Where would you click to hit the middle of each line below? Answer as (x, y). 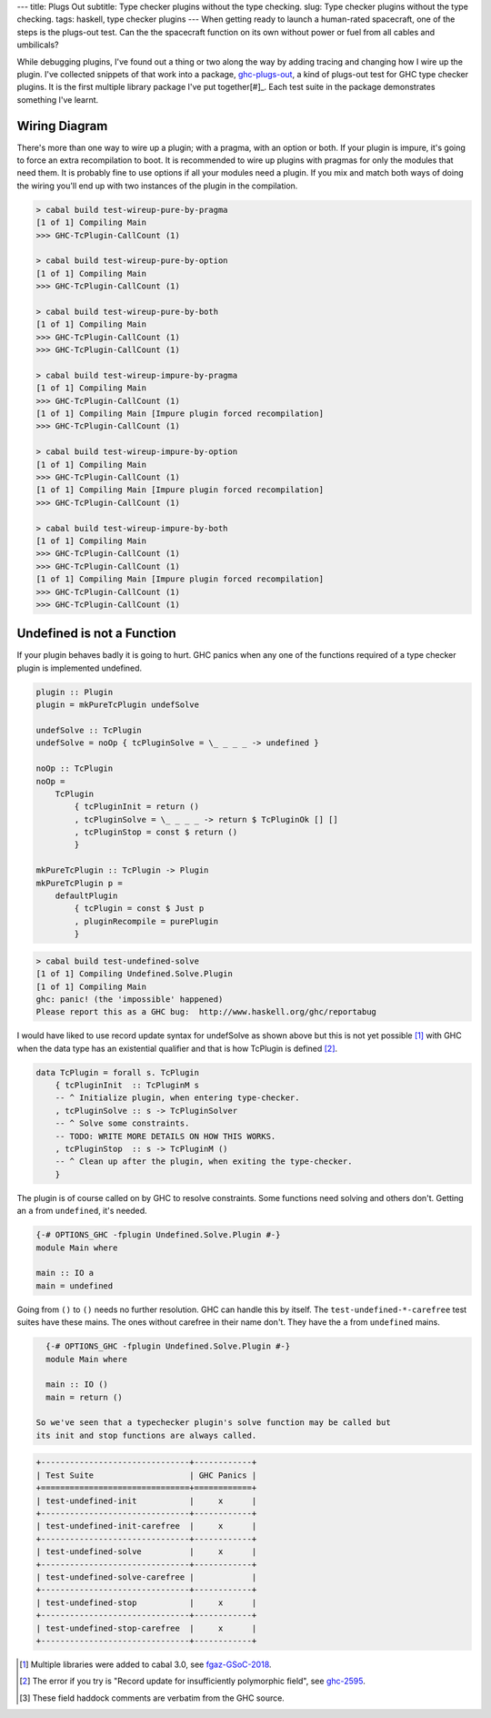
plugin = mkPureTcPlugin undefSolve (118, 705)
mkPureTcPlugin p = (79, 883)
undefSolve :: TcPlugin (89, 730)
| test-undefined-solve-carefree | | (146, 1577)
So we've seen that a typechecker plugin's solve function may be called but (213, 1423)
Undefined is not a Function (96, 634)
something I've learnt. (58, 99)
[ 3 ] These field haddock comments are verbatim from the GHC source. (152, 1698)
